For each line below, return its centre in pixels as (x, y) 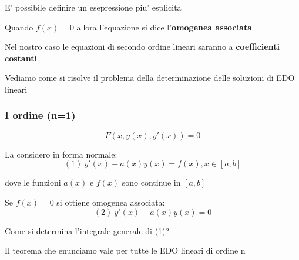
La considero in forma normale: (61, 154)
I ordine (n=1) (40, 115)
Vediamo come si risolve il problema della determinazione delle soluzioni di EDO (150, 78)
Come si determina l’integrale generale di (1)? (87, 230)
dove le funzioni (33, 182)
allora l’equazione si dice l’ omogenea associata (164, 27)
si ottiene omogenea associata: (111, 202)
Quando (19, 27)
